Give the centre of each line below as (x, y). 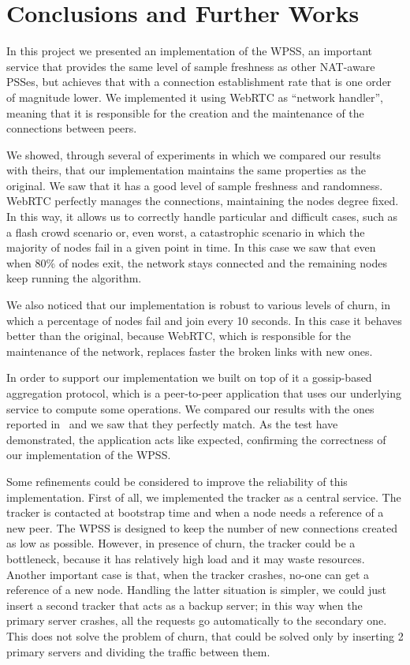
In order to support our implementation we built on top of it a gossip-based (189, 377)
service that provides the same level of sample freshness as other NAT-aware (191, 66)
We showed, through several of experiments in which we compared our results (194, 154)
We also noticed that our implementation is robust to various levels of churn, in (199, 305)
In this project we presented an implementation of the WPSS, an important (190, 51)
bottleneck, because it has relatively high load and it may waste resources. (186, 558)
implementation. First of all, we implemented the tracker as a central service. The (204, 497)
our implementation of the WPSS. (89, 455)
